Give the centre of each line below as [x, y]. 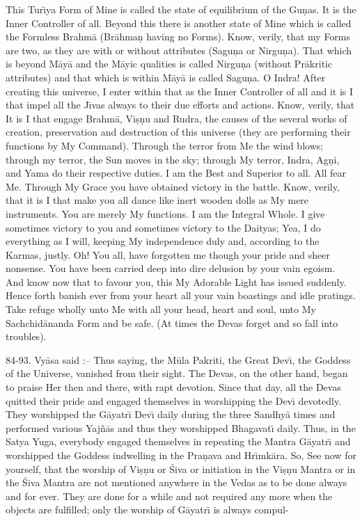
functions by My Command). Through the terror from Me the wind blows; [165, 145]
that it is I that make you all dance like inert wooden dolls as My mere [157, 200]
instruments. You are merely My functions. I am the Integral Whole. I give [165, 213]
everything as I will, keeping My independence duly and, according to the [163, 241]
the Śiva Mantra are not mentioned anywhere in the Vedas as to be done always [176, 482]
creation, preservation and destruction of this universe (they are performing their [178, 132]
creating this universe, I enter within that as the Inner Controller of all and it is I [180, 91]
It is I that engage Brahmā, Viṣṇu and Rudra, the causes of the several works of [176, 118]
